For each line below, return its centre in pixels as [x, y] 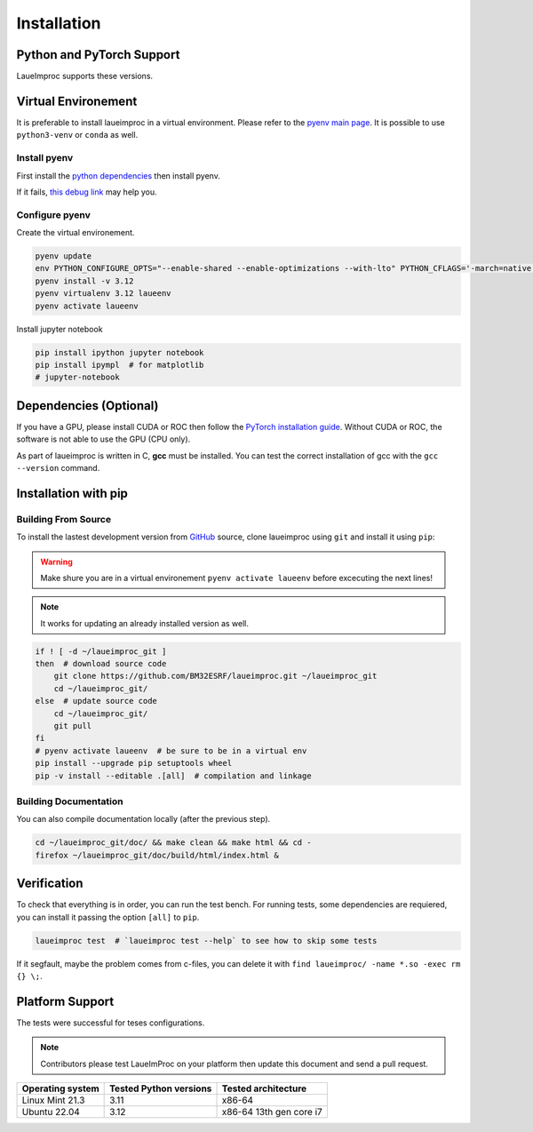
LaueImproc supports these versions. [85, 76]
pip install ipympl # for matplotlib [119, 365]
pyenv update [64, 256]
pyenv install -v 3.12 [84, 281]
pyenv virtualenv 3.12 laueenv [103, 294]
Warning [56, 562]
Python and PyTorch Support [98, 55]
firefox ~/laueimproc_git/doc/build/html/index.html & [157, 855]
